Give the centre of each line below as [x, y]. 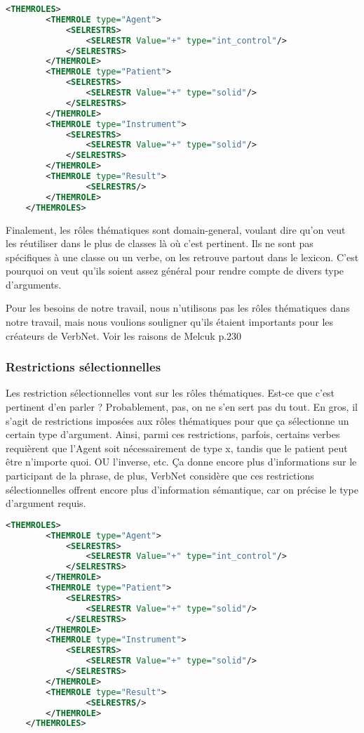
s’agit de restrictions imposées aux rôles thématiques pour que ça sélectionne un [177, 420]
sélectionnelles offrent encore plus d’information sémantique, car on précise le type [182, 489]
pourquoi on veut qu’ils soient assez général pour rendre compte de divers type [175, 271]
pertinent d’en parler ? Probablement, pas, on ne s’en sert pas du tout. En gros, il [182, 407]
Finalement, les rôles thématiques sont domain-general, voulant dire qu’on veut [176, 229]
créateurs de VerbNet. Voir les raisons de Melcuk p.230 [124, 335]
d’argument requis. [46, 503]
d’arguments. [34, 284]
